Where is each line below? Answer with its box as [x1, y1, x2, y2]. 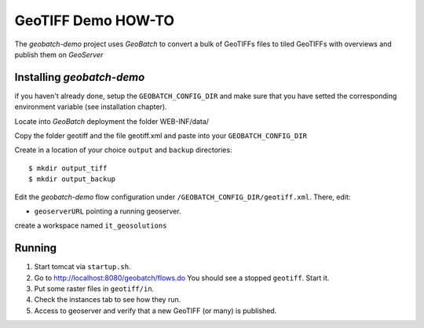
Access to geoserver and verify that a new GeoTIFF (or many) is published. [34, 306, 277, 315]
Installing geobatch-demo [14, 71, 145, 84]
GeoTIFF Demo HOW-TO [14, 12, 175, 29]
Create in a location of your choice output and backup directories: [14, 145, 232, 155]
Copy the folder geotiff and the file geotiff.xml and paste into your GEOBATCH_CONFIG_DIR [14, 131, 308, 140]
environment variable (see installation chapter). [14, 102, 168, 111]
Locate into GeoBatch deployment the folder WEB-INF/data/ [14, 116, 210, 126]
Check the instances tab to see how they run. [34, 295, 181, 304]
